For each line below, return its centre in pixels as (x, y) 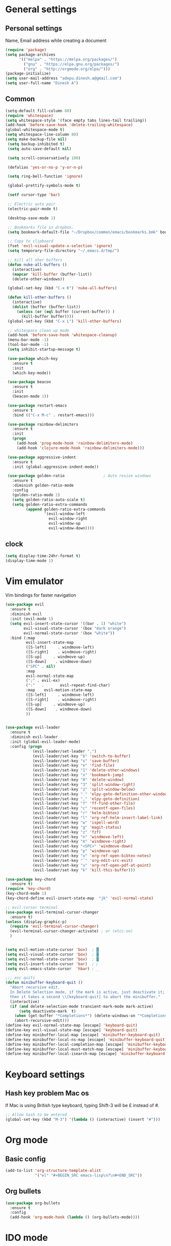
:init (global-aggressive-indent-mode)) (55, 467)
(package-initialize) (28, 74)
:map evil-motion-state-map (59, 690)
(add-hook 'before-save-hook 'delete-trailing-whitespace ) (69, 125)
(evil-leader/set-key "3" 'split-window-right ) (84, 784)
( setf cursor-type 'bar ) (34, 195)
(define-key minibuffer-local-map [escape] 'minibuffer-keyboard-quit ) (83, 1035)
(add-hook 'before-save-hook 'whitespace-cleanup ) (62, 335)
